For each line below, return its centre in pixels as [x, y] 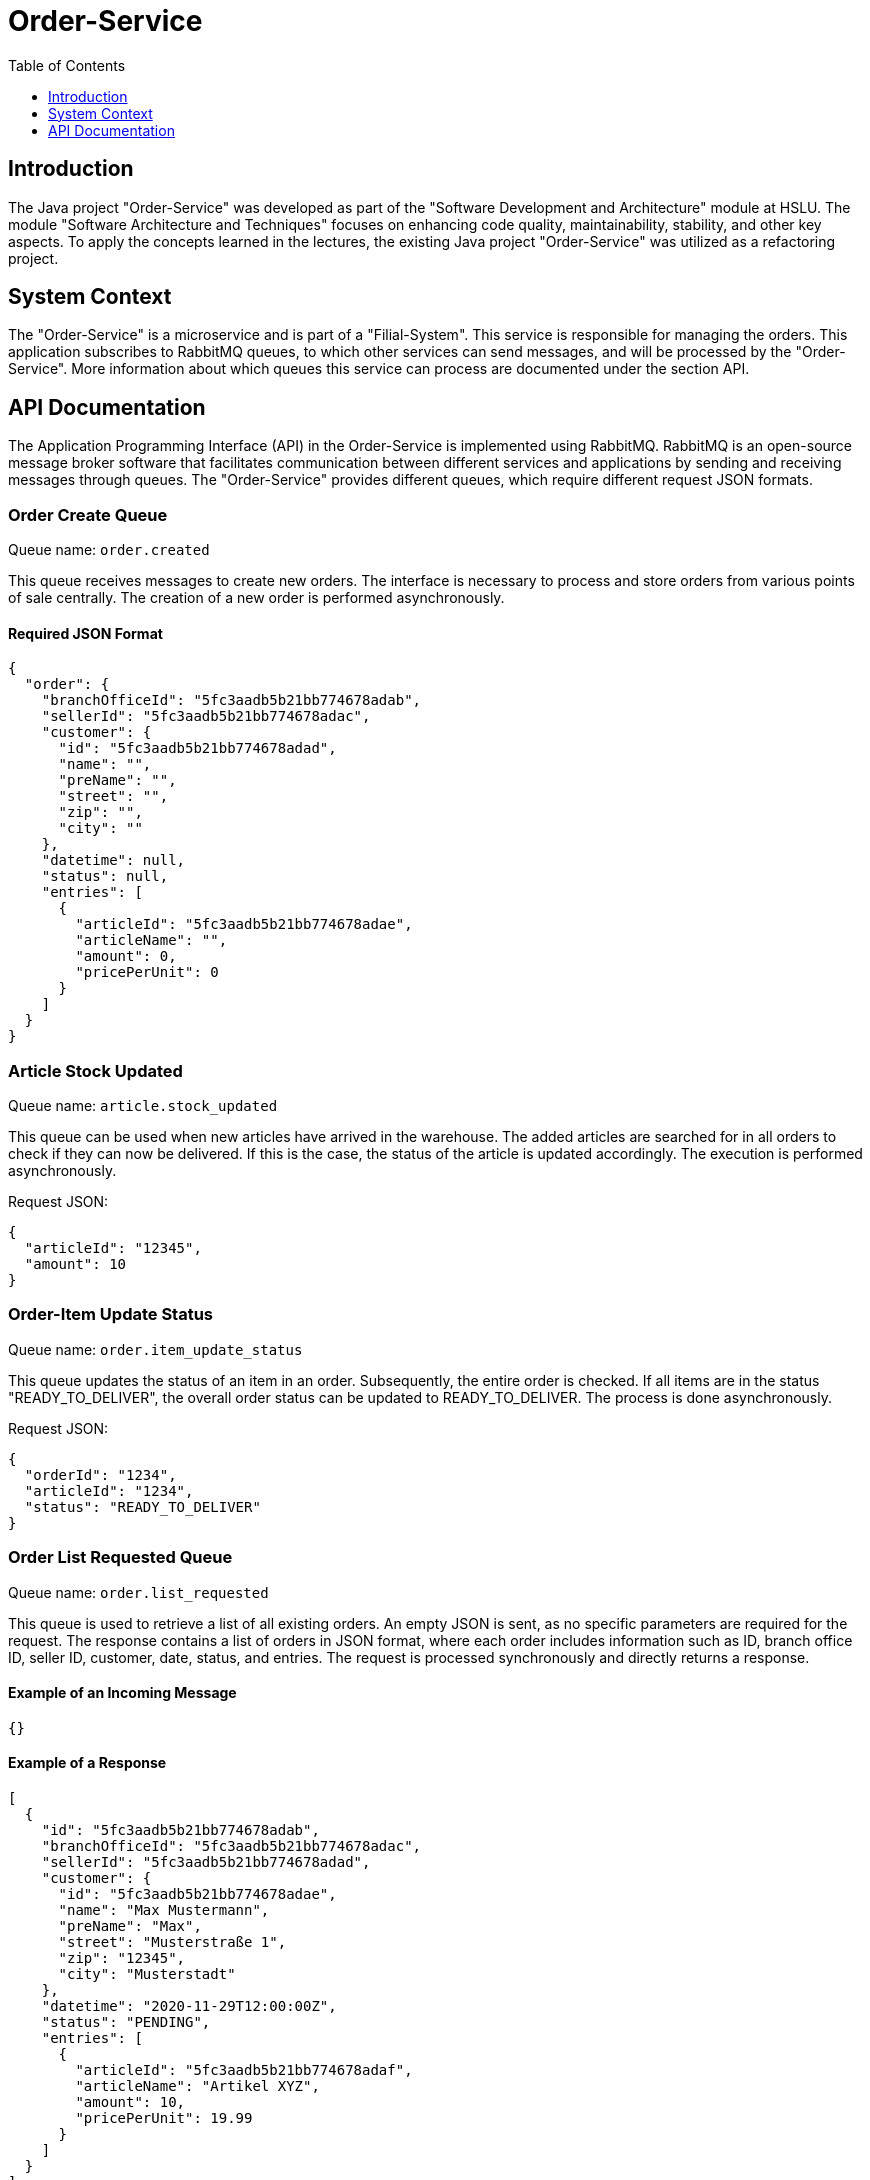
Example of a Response [87, 1763]
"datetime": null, [113, 860]
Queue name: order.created [109, 550]
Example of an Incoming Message [122, 1693]
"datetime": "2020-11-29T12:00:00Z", [189, 2005]
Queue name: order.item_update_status [155, 1349]
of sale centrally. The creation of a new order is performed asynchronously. [256, 598]
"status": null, [105, 876]
